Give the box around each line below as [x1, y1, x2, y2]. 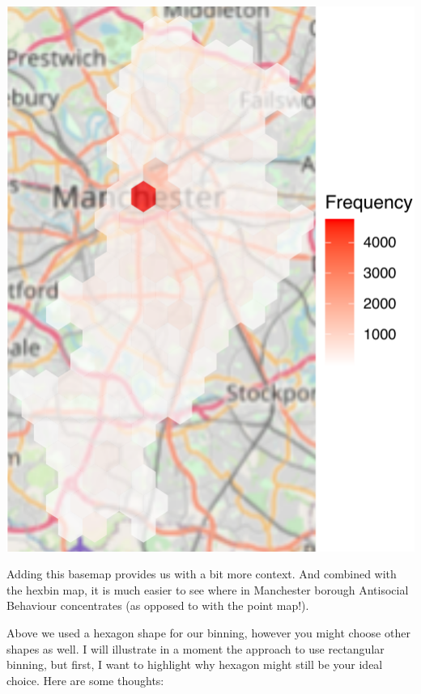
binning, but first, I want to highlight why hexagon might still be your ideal [6, 656, 383, 673]
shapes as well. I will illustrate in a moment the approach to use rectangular [6, 640, 385, 657]
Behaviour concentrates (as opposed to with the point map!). [6, 597, 309, 614]
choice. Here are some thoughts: [6, 671, 164, 688]
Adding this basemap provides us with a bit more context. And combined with [6, 565, 397, 582]
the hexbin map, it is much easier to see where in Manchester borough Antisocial [6, 581, 409, 598]
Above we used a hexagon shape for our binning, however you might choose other [6, 624, 410, 641]
